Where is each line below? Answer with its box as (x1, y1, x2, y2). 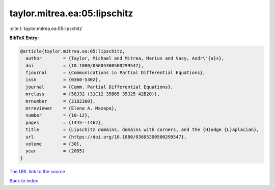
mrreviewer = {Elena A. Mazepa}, (25, 105, 117, 112)
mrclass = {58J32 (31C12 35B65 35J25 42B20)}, (25, 91, 160, 97)
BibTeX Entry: (9, 35, 39, 41)
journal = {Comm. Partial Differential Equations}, (25, 84, 174, 90)
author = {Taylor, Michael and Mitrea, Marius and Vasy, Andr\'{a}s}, (25, 56, 225, 61)
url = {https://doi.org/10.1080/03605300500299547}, (25, 134, 187, 140)
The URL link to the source (9, 168, 66, 174)
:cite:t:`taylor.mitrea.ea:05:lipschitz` (9, 25, 84, 32)
